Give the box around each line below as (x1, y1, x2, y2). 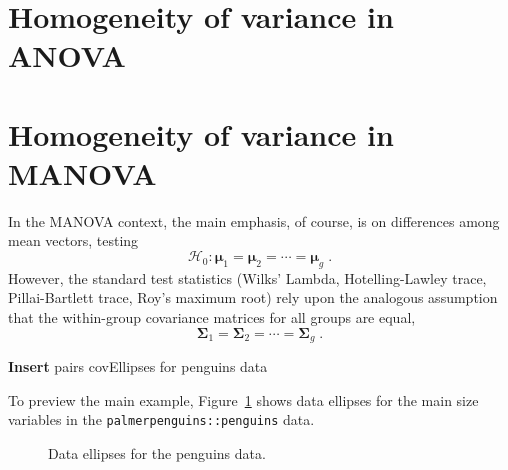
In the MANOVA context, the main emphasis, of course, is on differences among (8, 210, 500, 231)
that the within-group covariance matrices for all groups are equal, (8, 307, 416, 328)
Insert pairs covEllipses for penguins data (8, 356, 268, 377)
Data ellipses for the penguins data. (48, 442, 266, 463)
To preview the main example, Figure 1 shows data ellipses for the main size (8, 389, 479, 410)
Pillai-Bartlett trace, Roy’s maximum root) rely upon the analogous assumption (8, 287, 498, 308)
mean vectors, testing (8, 230, 139, 251)
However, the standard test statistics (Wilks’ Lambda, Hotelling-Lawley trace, (8, 267, 487, 288)
